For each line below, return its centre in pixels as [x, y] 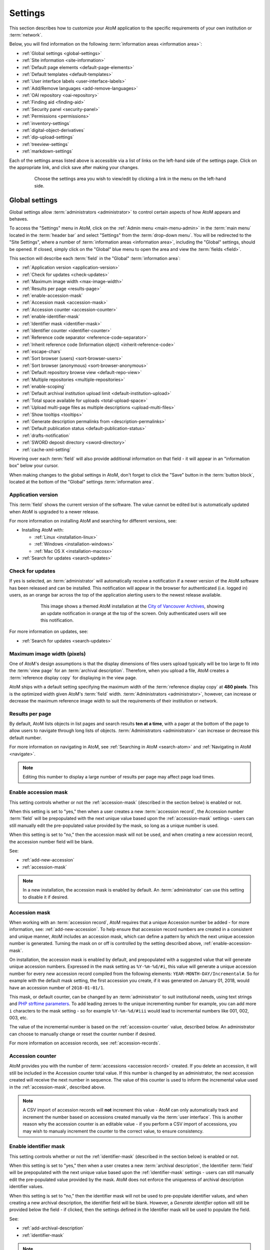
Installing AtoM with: [43, 530]
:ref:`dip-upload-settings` [48, 137]
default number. [25, 737]
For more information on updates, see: [49, 631]
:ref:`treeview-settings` [45, 144]
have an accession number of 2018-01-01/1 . [57, 987]
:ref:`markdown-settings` [47, 151]
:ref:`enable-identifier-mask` [51, 316]
